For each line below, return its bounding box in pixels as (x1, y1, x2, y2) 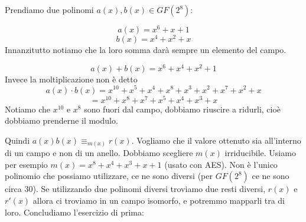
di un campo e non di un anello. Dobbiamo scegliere (5, 147, 193, 159)
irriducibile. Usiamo (224, 147, 296, 159)
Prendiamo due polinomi (5, 4, 94, 15)
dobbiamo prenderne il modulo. (5, 114, 118, 127)
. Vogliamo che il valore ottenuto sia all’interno (131, 134, 301, 146)
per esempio (5, 158, 48, 170)
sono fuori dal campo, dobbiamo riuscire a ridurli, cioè (84, 102, 281, 115)
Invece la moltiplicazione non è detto (5, 72, 138, 85)
